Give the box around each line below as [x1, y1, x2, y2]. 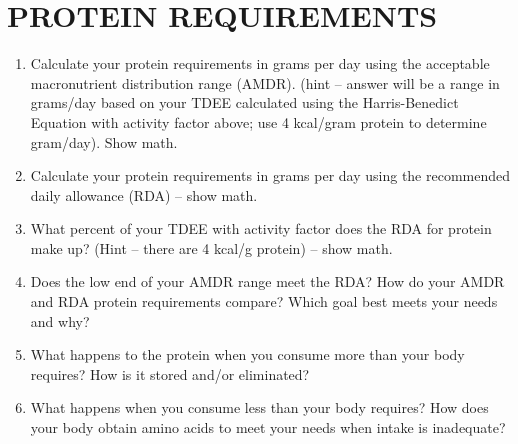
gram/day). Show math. [30, 131, 178, 152]
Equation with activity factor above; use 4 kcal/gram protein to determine [30, 111, 487, 132]
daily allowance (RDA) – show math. [30, 184, 258, 205]
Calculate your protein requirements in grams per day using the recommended [30, 165, 511, 186]
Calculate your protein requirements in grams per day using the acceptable [30, 53, 490, 74]
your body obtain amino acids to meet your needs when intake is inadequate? [30, 417, 506, 438]
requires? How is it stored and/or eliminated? [30, 363, 310, 384]
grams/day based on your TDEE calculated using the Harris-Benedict [30, 92, 459, 113]
